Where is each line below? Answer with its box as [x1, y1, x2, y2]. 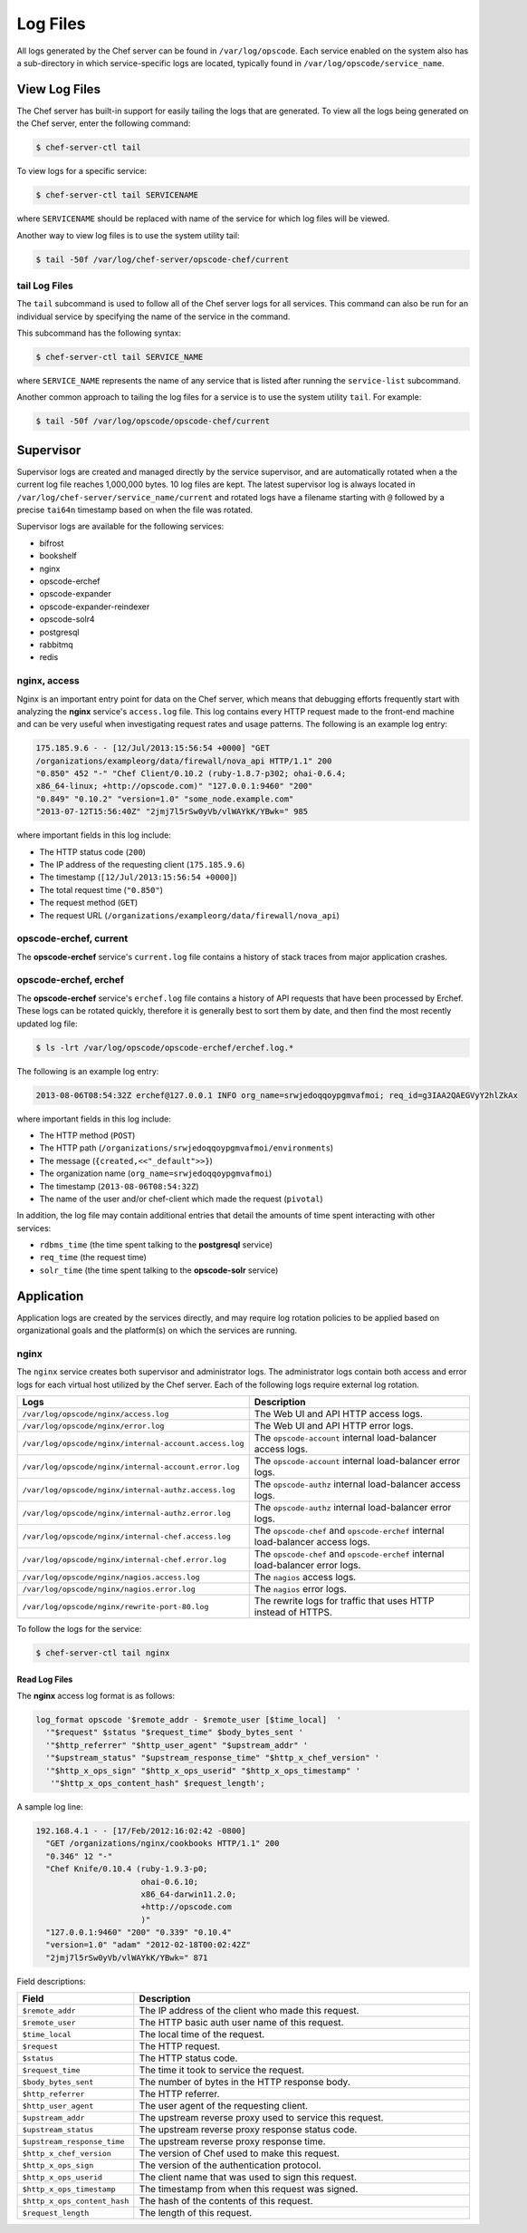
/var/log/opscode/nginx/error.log [22, 1421, 165, 1431]
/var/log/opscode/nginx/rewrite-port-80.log [22, 1601, 209, 1611]
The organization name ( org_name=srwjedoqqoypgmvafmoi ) [39, 1168, 273, 1179]
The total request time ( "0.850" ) [39, 884, 163, 895]
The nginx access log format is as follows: [16, 1691, 176, 1702]
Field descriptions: [16, 1976, 86, 1986]
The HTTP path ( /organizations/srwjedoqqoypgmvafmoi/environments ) [39, 1142, 334, 1153]
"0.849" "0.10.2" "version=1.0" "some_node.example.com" [35, 793, 294, 804]
